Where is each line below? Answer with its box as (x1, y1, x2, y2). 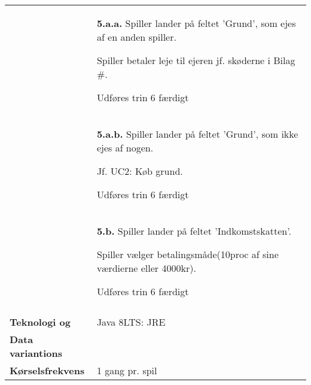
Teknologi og (10, 315, 71, 329)
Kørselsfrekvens (10, 363, 85, 377)
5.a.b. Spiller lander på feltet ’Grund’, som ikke (96, 127, 298, 141)
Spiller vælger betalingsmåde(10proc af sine (96, 247, 279, 261)
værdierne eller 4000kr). (96, 261, 196, 275)
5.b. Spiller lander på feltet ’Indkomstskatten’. (96, 224, 291, 238)
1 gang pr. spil (96, 363, 157, 377)
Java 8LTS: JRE (96, 315, 166, 329)
